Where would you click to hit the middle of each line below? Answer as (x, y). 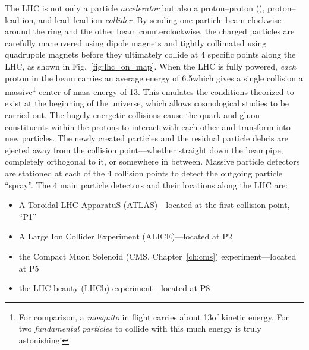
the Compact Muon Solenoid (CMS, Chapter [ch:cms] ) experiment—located (157, 256)
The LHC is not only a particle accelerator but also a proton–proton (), (135, 8)
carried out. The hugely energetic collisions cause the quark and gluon (132, 115)
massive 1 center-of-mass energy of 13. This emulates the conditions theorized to (149, 91)
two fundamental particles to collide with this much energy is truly (140, 328)
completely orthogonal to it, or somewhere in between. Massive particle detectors (152, 161)
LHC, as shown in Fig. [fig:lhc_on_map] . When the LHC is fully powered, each (151, 66)
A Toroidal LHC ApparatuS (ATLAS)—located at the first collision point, (154, 205)
